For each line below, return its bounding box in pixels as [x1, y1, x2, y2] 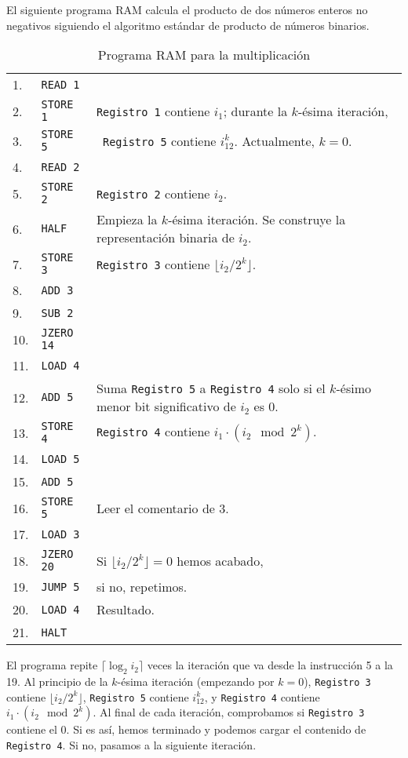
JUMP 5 [41, 580, 80, 593]
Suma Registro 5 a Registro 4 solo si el [96, 379, 326, 398]
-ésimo [336, 379, 371, 398]
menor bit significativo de [96, 397, 236, 416]
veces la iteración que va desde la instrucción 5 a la [147, 657, 393, 673]
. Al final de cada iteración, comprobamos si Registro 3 [93, 704, 365, 720]
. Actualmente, [234, 131, 315, 150]
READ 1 [41, 78, 80, 91]
